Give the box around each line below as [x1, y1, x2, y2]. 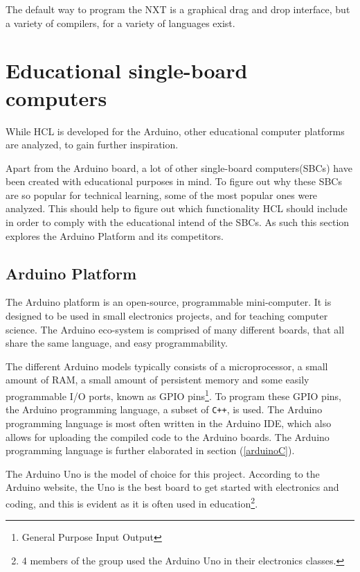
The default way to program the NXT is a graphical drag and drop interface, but [6, 2, 350, 16]
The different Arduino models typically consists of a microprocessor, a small [6, 358, 328, 373]
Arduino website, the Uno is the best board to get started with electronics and [6, 480, 339, 494]
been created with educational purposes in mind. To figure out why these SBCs [6, 174, 342, 189]
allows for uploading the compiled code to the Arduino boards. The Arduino [6, 429, 330, 444]
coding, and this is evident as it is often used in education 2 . [6, 494, 258, 510]
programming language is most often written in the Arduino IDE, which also [6, 415, 332, 430]
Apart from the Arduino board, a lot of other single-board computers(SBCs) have [6, 160, 352, 175]
